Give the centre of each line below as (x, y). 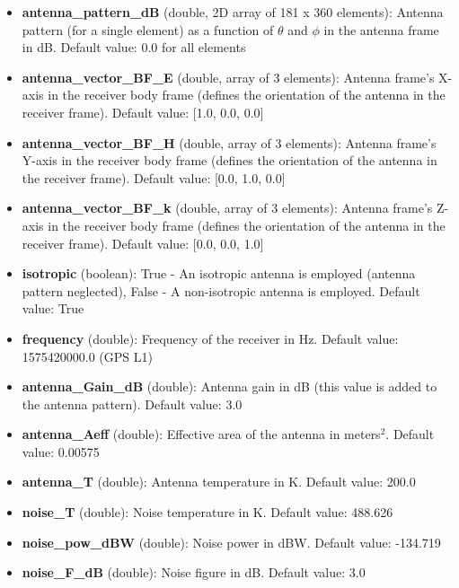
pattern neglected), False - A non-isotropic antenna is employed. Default (221, 290)
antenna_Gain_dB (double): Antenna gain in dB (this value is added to (229, 386)
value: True (53, 308)
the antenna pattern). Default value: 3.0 (132, 404)
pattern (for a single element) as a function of (148, 29)
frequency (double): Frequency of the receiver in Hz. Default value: (210, 338)
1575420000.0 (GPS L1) (87, 356)
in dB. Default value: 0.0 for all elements (134, 47)
